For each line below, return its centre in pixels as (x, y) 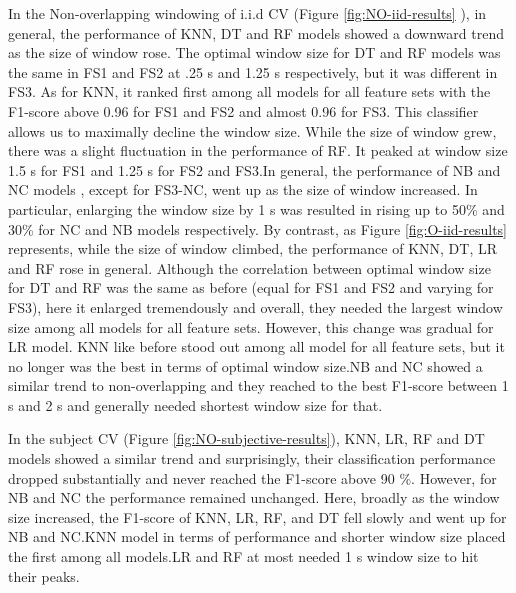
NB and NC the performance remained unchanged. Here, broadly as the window (254, 497)
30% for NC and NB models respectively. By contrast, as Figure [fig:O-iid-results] (258, 228)
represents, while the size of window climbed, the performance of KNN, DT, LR (252, 248)
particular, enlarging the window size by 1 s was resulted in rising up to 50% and (256, 208)
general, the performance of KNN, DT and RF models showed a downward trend (256, 32)
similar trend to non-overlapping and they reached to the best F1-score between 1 (258, 385)
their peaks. (44, 575)
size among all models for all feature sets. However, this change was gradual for (251, 326)
